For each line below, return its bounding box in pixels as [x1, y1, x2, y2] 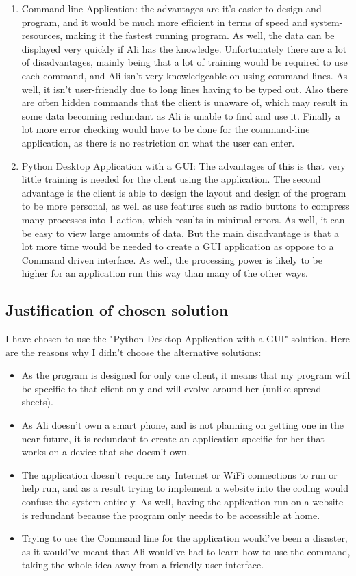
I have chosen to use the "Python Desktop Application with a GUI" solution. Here [5, 331, 350, 346]
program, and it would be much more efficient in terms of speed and [21, 14, 308, 29]
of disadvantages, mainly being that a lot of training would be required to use [21, 55, 348, 69]
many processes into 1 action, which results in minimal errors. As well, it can [21, 212, 345, 226]
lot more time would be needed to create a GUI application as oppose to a [21, 239, 334, 253]
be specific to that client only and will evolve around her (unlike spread [21, 381, 322, 395]
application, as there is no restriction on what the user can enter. [21, 135, 295, 149]
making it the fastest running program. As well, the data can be [65, 28, 335, 42]
